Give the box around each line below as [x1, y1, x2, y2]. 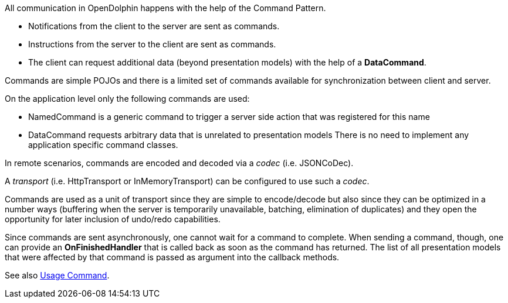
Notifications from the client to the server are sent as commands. [28, 21, 280, 31]
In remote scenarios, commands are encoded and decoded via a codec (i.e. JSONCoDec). [5, 158, 354, 168]
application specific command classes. [28, 140, 178, 150]
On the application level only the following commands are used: [5, 94, 250, 104]
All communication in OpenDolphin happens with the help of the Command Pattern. [5, 3, 326, 13]
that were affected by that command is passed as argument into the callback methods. [5, 252, 340, 262]
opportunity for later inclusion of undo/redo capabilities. [5, 214, 221, 224]
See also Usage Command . [5, 270, 110, 280]
